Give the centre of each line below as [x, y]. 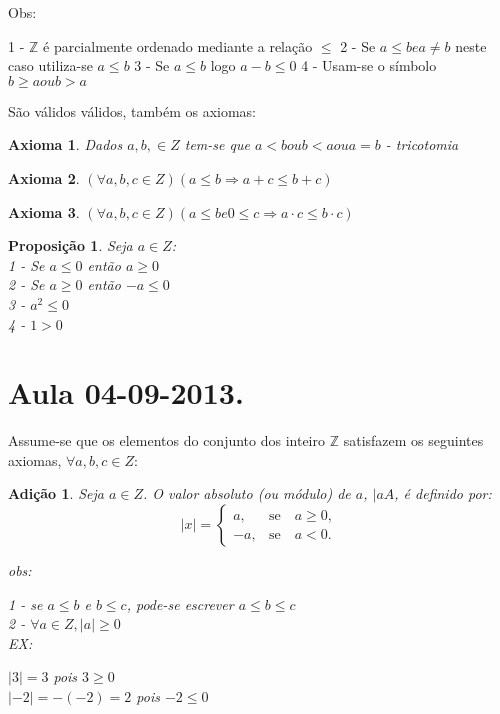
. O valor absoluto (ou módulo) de [246, 493]
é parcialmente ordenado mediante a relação [178, 45]
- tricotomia [422, 144]
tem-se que [217, 144]
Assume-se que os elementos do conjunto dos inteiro [167, 440]
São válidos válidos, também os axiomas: [132, 110]
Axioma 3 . [44, 211]
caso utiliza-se [50, 65]
